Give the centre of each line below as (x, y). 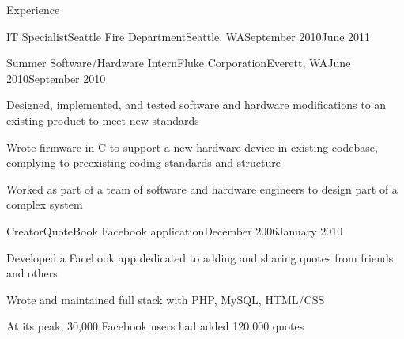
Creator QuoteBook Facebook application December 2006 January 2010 (175, 230)
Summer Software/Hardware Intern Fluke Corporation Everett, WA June (179, 63)
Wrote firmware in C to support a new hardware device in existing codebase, (192, 147)
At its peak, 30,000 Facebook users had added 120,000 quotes (155, 326)
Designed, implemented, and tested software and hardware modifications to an (196, 105)
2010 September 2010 (56, 78)
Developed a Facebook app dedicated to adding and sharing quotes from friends (200, 257)
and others (32, 273)
